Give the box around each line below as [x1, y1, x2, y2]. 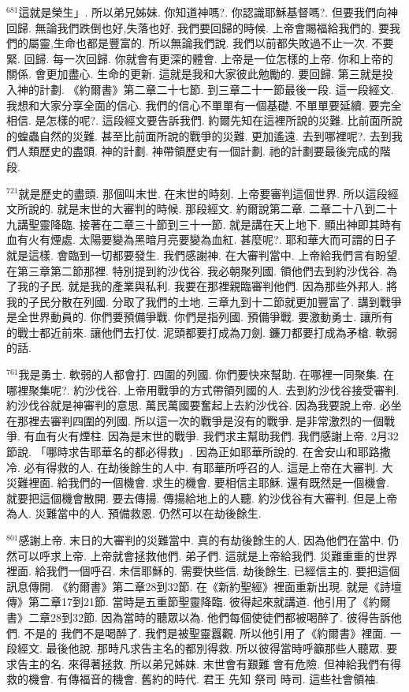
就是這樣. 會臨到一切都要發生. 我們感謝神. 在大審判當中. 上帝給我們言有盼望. [6, 246, 401, 263]
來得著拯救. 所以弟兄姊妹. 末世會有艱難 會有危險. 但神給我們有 [68, 655, 390, 671]
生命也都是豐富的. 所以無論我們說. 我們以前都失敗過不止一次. [53, 35, 368, 51]
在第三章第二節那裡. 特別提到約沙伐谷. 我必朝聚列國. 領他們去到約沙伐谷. [6, 262, 383, 279]
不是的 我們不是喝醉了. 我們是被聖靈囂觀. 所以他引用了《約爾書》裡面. [24, 624, 387, 641]
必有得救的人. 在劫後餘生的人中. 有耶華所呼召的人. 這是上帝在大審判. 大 [24, 458, 393, 475]
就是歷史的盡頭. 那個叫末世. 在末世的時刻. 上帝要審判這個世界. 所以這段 [18, 185, 388, 201]
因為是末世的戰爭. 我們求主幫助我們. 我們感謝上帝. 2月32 [108, 428, 399, 444]
